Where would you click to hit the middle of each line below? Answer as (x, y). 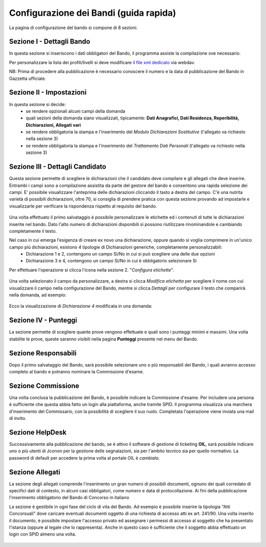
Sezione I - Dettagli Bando (50, 42)
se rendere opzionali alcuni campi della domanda (76, 111)
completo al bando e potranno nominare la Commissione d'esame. (76, 372)
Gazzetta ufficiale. (28, 78)
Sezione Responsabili (43, 353)
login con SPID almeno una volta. (43, 534)
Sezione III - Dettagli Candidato (58, 167)
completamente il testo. (33, 231)
